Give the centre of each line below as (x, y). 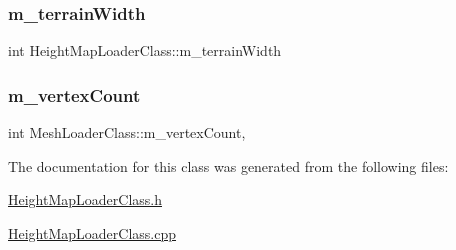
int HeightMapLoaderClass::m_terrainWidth (145, 50)
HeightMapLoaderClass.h (85, 199)
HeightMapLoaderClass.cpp (92, 232)
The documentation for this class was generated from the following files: (228, 165)
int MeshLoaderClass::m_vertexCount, (127, 132)
